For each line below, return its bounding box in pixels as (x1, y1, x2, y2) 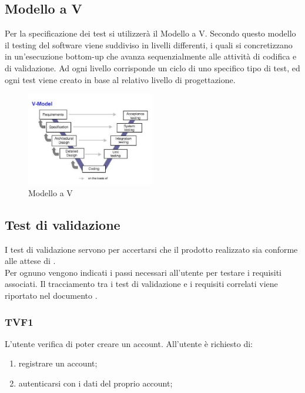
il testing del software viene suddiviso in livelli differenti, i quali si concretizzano (5, 38, 293, 51)
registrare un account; (18, 357, 98, 369)
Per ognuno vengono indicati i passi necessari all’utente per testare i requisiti (5, 266, 282, 278)
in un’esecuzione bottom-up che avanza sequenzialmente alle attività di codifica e (5, 50, 297, 62)
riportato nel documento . (5, 289, 98, 302)
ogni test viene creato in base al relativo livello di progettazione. (5, 73, 236, 85)
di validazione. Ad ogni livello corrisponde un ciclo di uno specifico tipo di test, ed (5, 61, 300, 74)
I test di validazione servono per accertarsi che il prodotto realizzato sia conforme (5, 243, 298, 255)
